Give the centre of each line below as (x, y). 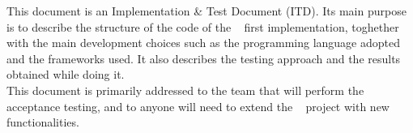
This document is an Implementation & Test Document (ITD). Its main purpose (206, 11)
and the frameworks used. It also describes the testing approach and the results (204, 58)
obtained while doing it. (66, 74)
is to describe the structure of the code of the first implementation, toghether (203, 26)
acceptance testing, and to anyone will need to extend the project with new (198, 106)
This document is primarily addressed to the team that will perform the (185, 90)
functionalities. (43, 122)
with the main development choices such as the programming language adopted (204, 43)
